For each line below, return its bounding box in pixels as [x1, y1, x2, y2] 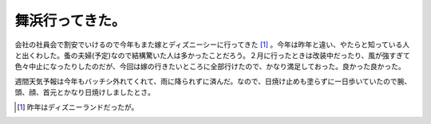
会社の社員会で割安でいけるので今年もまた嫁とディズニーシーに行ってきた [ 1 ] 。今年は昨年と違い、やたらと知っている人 [14, 40, 410, 49]
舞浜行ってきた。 [14, 12, 126, 29]
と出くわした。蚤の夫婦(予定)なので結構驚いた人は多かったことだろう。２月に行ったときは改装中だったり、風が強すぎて [14, 50, 410, 60]
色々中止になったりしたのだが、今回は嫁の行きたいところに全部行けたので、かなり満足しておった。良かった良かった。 [14, 62, 406, 72]
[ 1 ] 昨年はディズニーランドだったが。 [17, 102, 139, 111]
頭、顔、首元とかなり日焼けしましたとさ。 [14, 87, 155, 97]
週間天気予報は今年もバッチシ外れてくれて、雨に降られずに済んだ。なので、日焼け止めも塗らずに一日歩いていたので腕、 [14, 76, 412, 86]
